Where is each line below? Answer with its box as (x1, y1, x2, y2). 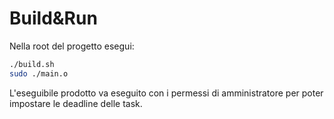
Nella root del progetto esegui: (9, 40, 135, 52)
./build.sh (9, 59, 55, 69)
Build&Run (9, 7, 98, 30)
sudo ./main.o (9, 68, 69, 79)
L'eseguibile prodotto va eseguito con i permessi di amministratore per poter (9, 87, 324, 99)
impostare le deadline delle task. (9, 97, 143, 109)
